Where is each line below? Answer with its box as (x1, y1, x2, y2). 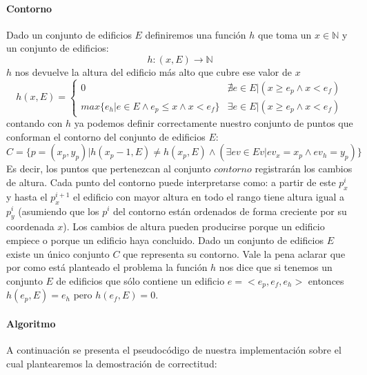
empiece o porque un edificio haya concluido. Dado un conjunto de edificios (6, 232, 324, 247)
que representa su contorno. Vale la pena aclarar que (123, 246, 346, 261)
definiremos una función (145, 27, 246, 41)
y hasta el (6, 189, 48, 203)
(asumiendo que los (18, 203, 99, 218)
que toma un (257, 27, 312, 41)
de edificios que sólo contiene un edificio (56, 273, 225, 287)
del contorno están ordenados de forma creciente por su (113, 203, 347, 218)
